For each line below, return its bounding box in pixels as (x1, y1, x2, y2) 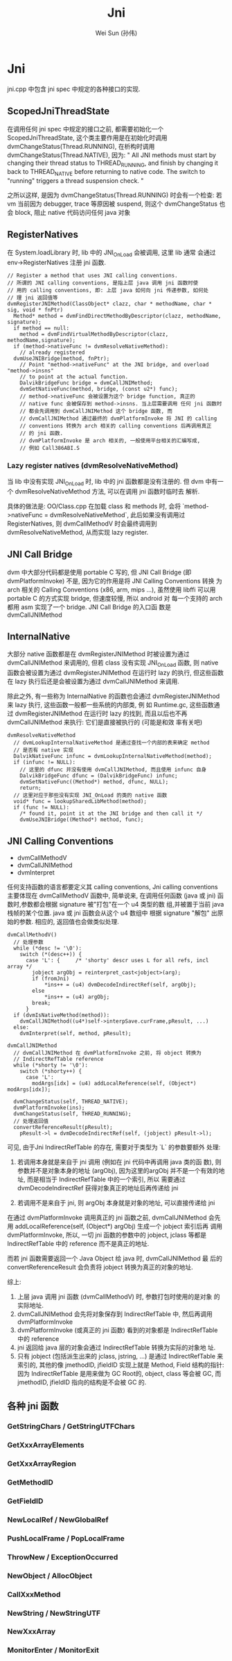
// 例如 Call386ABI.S (19, 444, 80, 451)
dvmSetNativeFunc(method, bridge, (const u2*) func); (19, 385, 178, 392)
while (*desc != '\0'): (13, 945, 82, 952)
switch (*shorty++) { (19, 1068, 82, 1075)
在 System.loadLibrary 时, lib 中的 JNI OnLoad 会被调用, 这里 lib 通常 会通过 (7, 248, 216, 258)
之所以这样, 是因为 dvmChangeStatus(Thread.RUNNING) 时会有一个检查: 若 (7, 191, 223, 200)
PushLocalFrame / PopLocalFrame (7, 1533, 125, 1543)
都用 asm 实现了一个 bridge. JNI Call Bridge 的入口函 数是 (7, 603, 172, 611)
